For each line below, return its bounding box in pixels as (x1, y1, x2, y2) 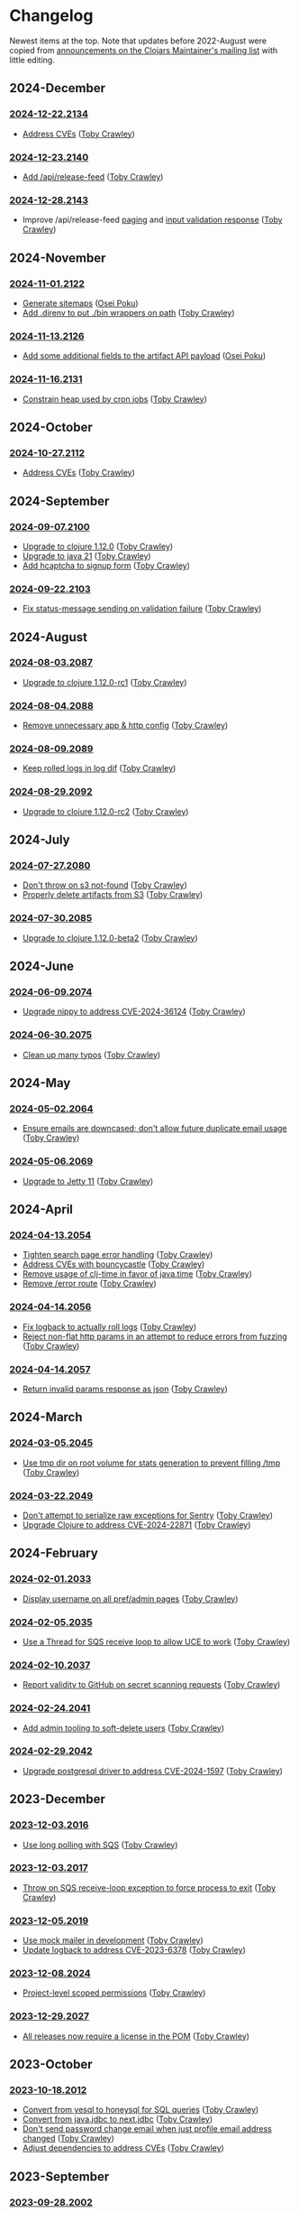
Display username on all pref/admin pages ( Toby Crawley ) (22, 1593, 239, 1604)
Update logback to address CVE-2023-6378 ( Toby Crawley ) (22, 1945, 246, 1956)
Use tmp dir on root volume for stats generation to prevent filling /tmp (22, 1457, 281, 1468)
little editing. (9, 54, 56, 65)
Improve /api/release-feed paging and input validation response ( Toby (22, 214, 283, 226)
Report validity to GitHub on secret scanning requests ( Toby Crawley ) (22, 1679, 281, 1690)
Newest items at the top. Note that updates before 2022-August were (9, 35, 267, 46)
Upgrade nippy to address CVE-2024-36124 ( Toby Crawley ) (22, 1006, 246, 1017)
